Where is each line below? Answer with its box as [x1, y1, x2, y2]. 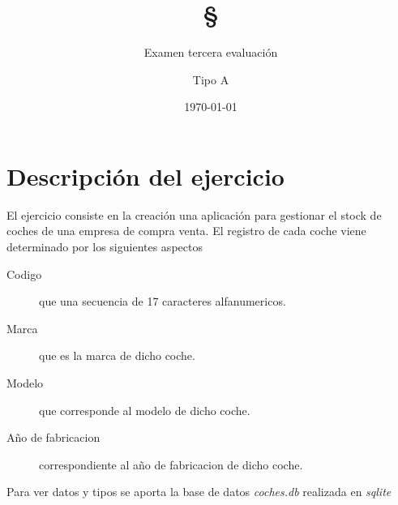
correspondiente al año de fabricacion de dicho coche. [39, 456, 303, 473]
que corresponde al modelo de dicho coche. [39, 401, 250, 418]
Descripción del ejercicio [6, 159, 285, 192]
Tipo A [192, 71, 229, 88]
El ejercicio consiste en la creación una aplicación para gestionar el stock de [6, 206, 382, 223]
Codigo [6, 265, 42, 282]
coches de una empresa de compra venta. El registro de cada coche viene [6, 222, 366, 239]
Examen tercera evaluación [143, 44, 278, 61]
